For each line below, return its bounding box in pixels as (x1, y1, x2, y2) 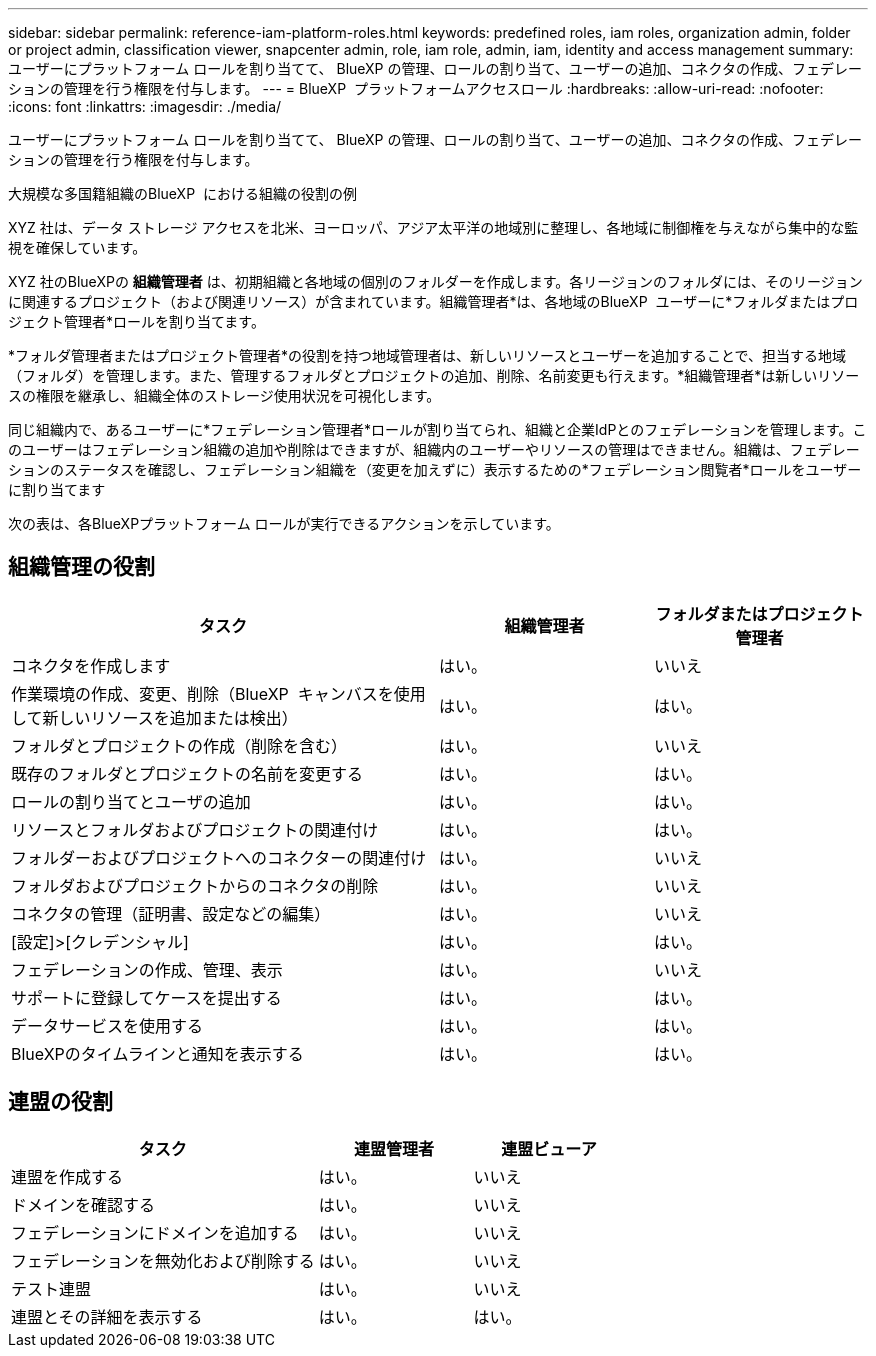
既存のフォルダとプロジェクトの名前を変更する (11, 763, 364, 784)
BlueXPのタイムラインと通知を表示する (11, 1043, 304, 1064)
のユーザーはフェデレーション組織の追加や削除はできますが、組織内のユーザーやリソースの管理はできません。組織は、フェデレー (8, 441, 860, 458)
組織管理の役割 (8, 554, 155, 580)
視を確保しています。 (8, 239, 147, 256)
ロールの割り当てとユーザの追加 (11, 791, 251, 812)
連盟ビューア (501, 1138, 597, 1159)
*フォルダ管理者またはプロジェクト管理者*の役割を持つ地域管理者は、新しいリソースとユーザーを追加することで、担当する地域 (8, 347, 847, 364)
